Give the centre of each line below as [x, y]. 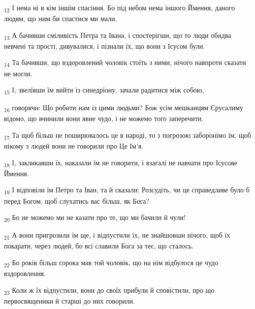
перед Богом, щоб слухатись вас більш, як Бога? [77, 201]
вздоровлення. [25, 273]
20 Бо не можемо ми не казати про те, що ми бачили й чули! [95, 218]
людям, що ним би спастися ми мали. [61, 18]
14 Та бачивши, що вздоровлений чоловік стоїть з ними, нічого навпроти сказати [125, 63]
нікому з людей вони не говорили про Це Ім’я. [74, 146]
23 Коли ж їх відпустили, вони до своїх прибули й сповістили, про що [109, 290]
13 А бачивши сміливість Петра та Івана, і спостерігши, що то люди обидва [118, 35]
